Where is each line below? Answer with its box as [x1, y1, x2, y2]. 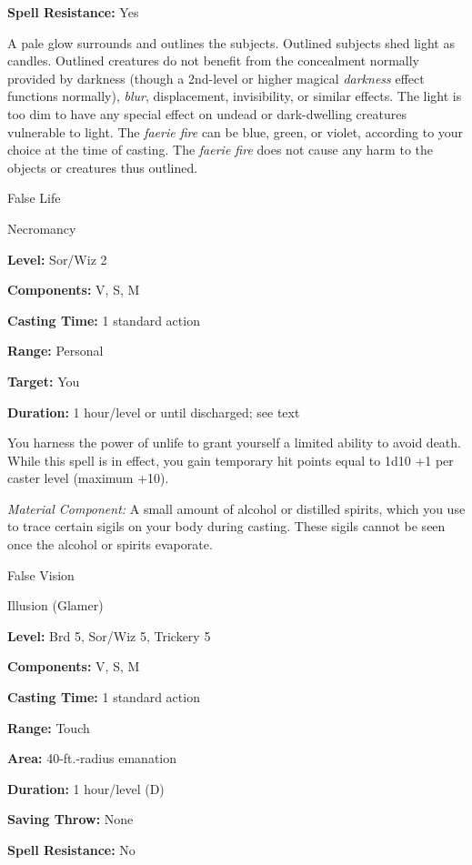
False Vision [7, 565, 75, 584]
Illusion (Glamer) [7, 596, 104, 615]
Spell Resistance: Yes [7, 3, 139, 21]
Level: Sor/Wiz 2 [7, 249, 107, 268]
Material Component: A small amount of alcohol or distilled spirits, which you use [7, 498, 466, 518]
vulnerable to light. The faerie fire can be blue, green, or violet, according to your [7, 122, 464, 141]
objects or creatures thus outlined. [7, 157, 198, 176]
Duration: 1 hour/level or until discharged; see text [7, 402, 300, 421]
